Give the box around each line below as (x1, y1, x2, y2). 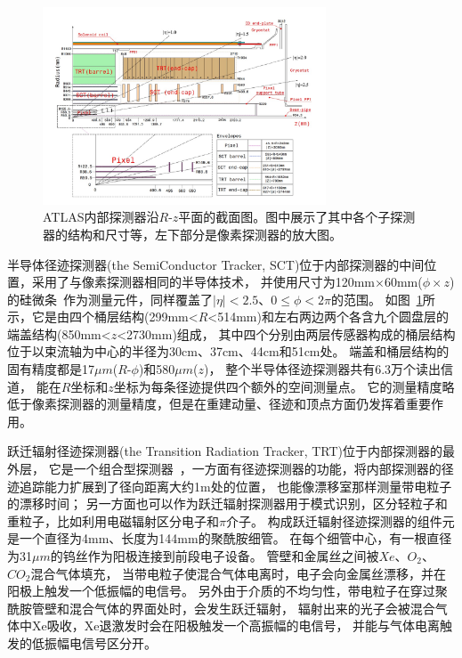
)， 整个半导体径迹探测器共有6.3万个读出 (204, 360, 442, 378)
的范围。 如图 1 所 (330, 289, 435, 308)
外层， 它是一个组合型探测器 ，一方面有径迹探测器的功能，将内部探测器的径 (7, 459, 454, 478)
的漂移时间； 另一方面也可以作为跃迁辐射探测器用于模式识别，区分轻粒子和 (7, 494, 448, 513)
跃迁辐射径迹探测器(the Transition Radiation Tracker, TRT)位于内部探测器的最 (7, 442, 456, 460)
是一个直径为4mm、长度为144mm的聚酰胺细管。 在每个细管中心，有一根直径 (7, 529, 452, 548)
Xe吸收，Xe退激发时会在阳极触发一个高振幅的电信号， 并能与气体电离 (31, 616, 441, 635)
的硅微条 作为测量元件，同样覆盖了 (7, 289, 213, 308)
